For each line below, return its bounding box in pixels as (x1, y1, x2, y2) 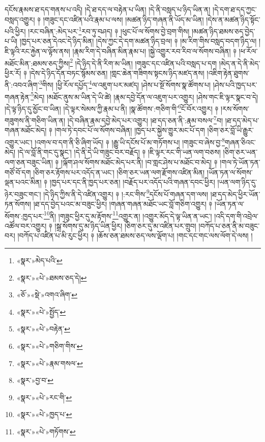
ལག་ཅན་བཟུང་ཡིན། (5, 156, 53, 167)
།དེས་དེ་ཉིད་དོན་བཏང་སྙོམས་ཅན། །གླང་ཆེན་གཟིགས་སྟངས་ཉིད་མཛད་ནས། (29, 67, 204, 78)
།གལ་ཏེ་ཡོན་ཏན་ (220, 156, 260, 167)
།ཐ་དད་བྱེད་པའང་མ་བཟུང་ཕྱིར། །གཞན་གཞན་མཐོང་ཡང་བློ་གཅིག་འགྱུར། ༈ (33, 198, 213, 209)
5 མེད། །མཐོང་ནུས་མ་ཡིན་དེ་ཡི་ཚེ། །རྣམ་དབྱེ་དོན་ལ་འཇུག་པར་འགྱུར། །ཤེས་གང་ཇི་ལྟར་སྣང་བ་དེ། (31, 90, 258, 102)
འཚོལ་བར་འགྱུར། (5, 220, 47, 231)
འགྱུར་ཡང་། (5, 136, 33, 147)
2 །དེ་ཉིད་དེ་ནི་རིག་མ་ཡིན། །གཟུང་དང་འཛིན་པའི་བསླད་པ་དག (70, 56, 217, 68)
